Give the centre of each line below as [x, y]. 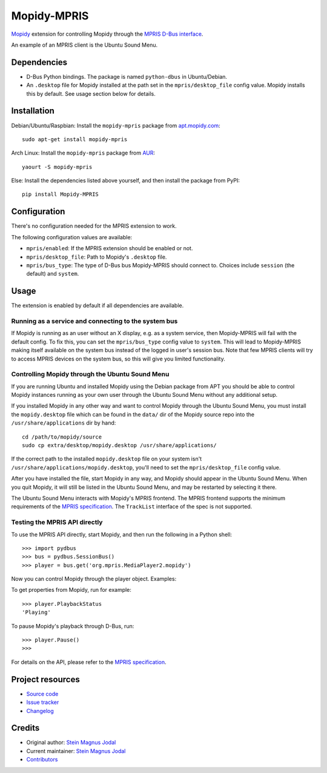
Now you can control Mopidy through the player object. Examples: [94, 579]
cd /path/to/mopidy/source [62, 437]
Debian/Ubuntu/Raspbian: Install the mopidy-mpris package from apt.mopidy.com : [116, 125]
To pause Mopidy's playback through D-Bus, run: [73, 626]
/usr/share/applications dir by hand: [64, 423]
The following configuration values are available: [72, 237]
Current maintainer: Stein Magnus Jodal [76, 751]
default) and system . [53, 274]
